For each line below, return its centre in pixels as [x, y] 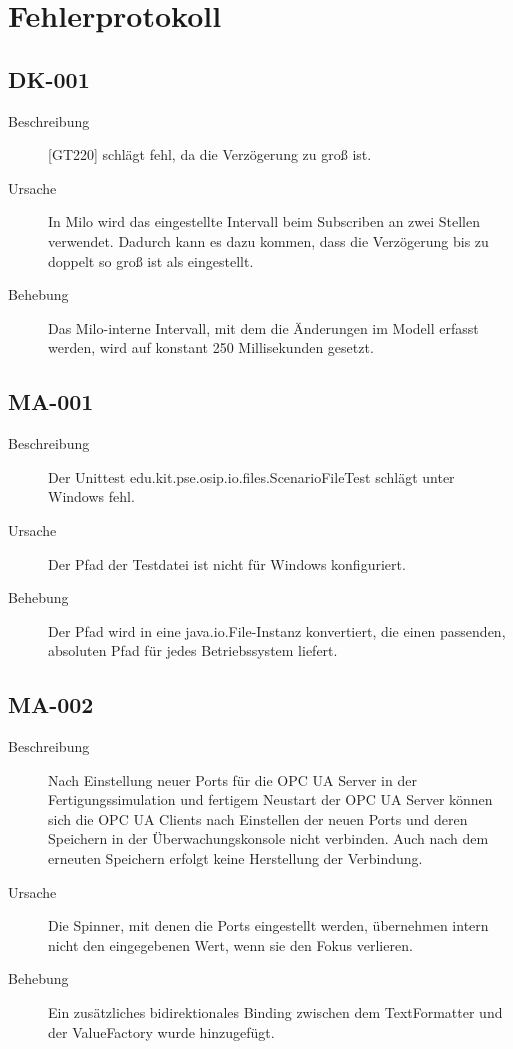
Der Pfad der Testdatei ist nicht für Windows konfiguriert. [227, 563]
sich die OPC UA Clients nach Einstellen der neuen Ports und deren [258, 818]
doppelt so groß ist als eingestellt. [151, 260]
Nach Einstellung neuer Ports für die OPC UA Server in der [232, 779]
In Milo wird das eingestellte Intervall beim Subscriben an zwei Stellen [264, 221]
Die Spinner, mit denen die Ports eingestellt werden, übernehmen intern [268, 925]
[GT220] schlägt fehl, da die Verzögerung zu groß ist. [210, 154]
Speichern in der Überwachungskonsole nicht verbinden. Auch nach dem [268, 838]
